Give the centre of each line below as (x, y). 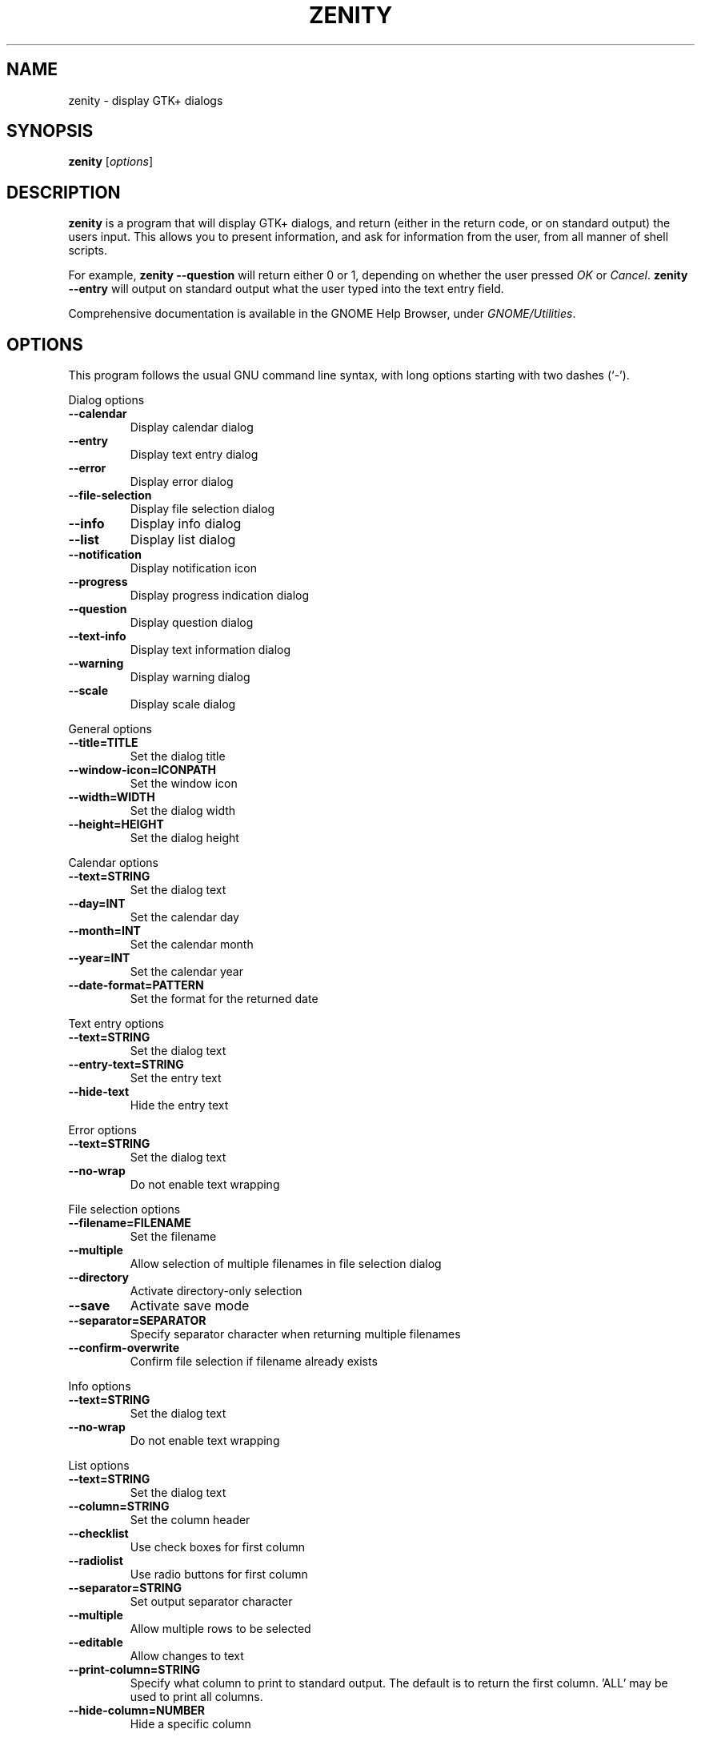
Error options (102, 1130)
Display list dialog (183, 540)
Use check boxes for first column (217, 1547)
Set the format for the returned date (224, 999)
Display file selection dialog (202, 509)
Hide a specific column (190, 1724)
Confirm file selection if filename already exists (254, 1362)
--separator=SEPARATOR (137, 1321)
